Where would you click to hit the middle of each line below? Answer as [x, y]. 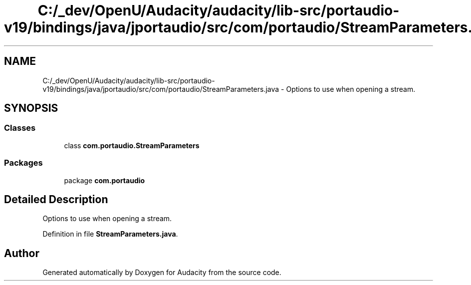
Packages [23, 163]
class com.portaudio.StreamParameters [132, 145]
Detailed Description [56, 199]
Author [22, 253]
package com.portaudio [105, 180]
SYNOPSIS [31, 108]
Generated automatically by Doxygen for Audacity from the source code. [162, 273]
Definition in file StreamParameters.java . [110, 234]
